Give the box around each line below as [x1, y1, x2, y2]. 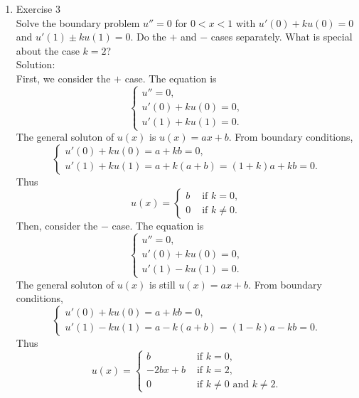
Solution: [16, 57, 55, 72]
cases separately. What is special [210, 29, 353, 44]
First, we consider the [16, 70, 111, 85]
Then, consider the [16, 218, 98, 233]
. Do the [130, 29, 166, 44]
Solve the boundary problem [16, 15, 140, 30]
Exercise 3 [16, 1, 60, 16]
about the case [16, 43, 80, 58]
